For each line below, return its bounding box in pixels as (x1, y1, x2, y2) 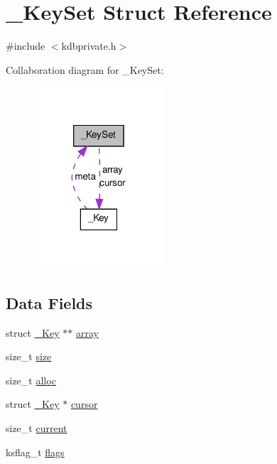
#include (6, 38, 45, 53)
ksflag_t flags (6, 444, 65, 459)
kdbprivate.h (61, 38, 116, 53)
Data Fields (6, 291, 93, 313)
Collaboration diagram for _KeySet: (6, 62, 164, 77)
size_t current (6, 420, 67, 435)
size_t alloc (6, 372, 56, 387)
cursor (70, 396, 98, 411)
